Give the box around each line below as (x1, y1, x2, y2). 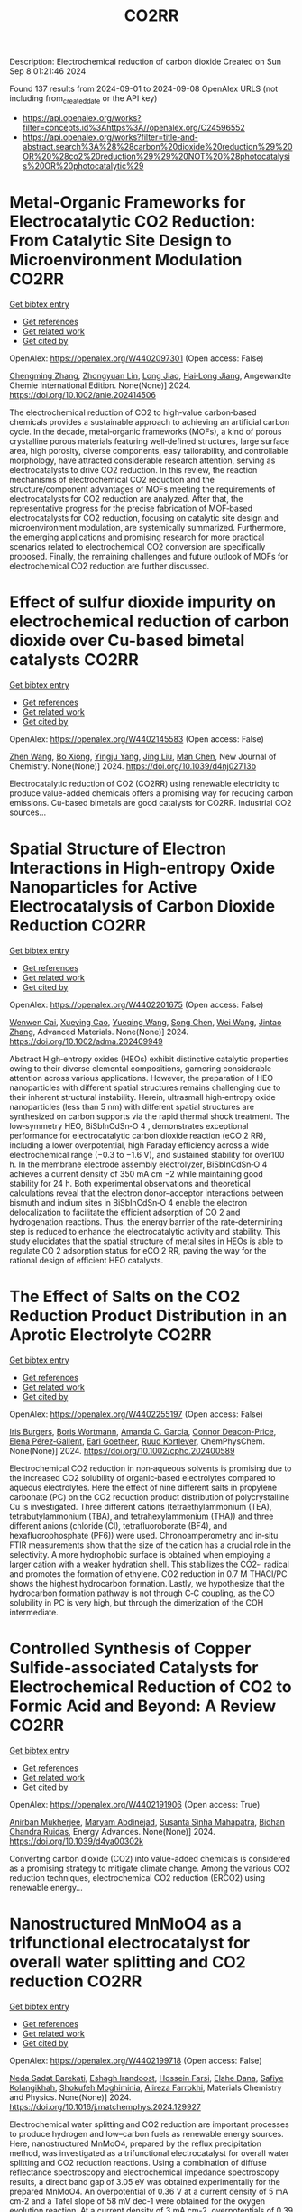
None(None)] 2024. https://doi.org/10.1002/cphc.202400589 (9, 1445, 235, 1456)
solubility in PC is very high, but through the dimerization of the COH (9, 1597, 264, 1607)
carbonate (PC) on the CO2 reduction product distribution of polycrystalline (9, 1491, 290, 1503)
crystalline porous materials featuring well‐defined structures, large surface (9, 435, 290, 447)
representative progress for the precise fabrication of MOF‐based (9, 503, 253, 514)
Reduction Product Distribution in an (9, 1305, 288, 1326)
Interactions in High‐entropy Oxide (9, 858, 276, 878)
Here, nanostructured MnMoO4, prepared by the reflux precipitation (9, 2138, 261, 2149)
